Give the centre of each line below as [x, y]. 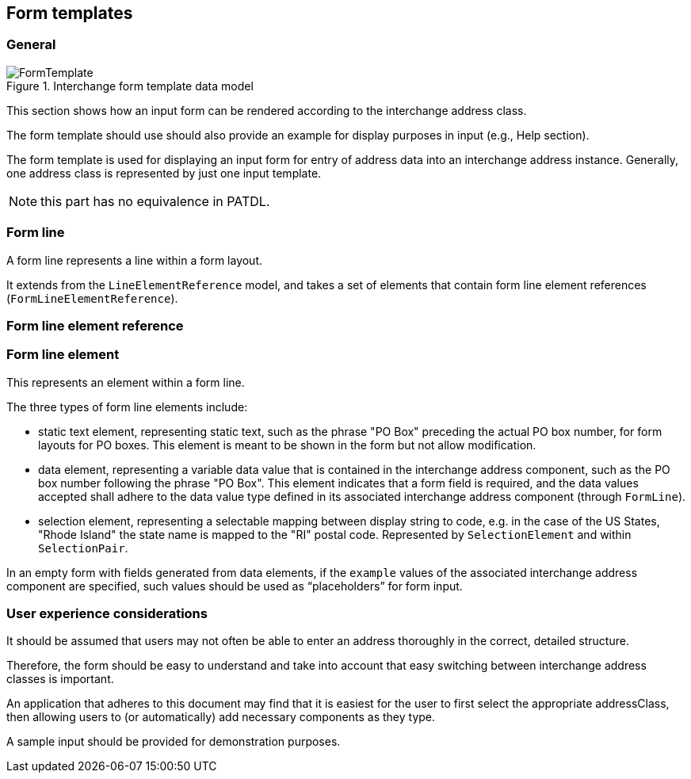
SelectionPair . [83, 548]
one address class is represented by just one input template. [164, 173]
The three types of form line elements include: [127, 407]
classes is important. [60, 679]
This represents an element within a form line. [126, 382]
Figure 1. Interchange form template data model [130, 86]
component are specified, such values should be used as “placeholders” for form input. [235, 586]
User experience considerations [107, 614]
